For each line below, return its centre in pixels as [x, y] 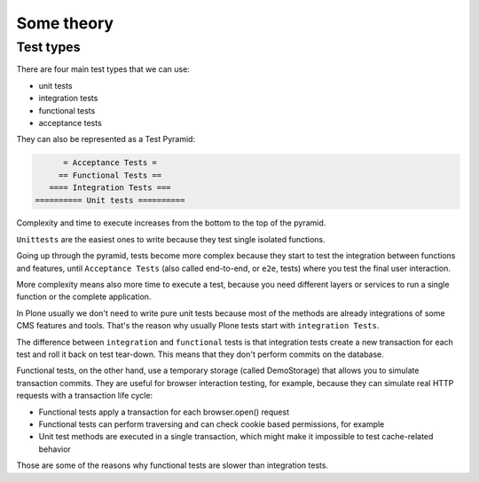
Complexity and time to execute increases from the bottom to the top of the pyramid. [171, 223]
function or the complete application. [84, 296]
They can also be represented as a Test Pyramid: [106, 139]
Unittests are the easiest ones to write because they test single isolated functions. [171, 239]
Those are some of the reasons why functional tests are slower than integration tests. [172, 465]
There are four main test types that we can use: [103, 69]
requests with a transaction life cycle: [85, 396]
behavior [55, 449]
